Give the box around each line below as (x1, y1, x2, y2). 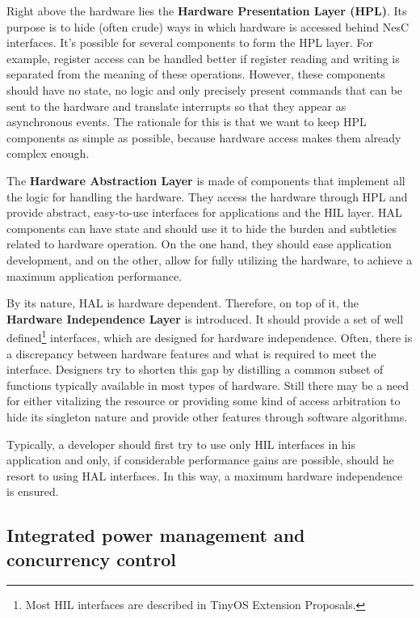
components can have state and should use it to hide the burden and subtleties (6, 219, 397, 236)
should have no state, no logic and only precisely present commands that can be (6, 81, 403, 98)
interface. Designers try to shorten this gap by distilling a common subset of (6, 361, 384, 378)
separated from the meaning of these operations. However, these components (6, 66, 385, 83)
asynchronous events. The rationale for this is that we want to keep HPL (6, 113, 367, 130)
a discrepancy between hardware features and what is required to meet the (6, 345, 376, 362)
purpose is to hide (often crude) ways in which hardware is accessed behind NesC (6, 18, 409, 35)
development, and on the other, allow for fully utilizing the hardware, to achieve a (6, 251, 413, 268)
